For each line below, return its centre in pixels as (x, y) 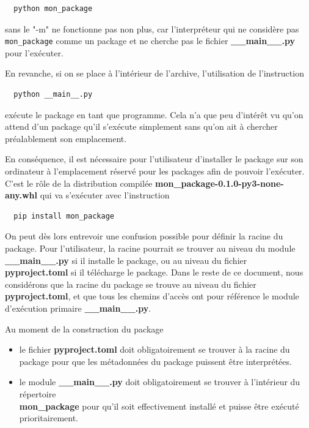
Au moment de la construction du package (84, 329)
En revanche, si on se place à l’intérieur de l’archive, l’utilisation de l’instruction (154, 73)
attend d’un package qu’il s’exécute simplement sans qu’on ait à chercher (141, 126)
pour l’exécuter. (34, 52)
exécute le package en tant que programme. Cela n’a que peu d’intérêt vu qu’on (154, 114)
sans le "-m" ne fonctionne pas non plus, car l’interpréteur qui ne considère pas (152, 28)
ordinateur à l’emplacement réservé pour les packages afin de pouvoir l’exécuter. (155, 171)
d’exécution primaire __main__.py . (78, 308)
